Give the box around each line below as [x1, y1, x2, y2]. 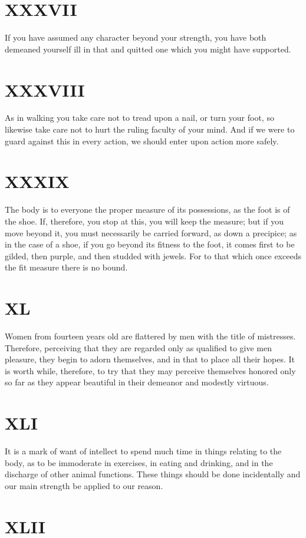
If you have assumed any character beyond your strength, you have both [5, 31, 266, 44]
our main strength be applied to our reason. [5, 479, 163, 491]
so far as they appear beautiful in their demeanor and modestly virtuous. [5, 376, 269, 388]
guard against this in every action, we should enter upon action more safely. [5, 134, 279, 147]
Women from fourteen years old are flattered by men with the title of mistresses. [5, 330, 296, 342]
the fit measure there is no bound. [5, 261, 128, 273]
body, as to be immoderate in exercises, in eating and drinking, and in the [5, 456, 273, 468]
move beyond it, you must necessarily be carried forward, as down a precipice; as [5, 226, 297, 239]
